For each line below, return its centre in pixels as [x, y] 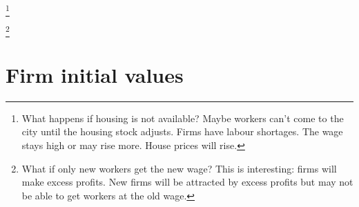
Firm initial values [95, 74]
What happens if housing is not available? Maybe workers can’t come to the [183, 118]
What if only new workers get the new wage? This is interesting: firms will [179, 168]
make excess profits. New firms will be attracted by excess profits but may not [187, 182]
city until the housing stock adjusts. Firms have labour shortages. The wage [182, 131]
